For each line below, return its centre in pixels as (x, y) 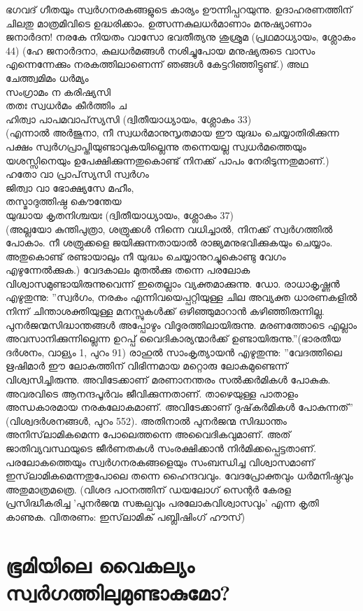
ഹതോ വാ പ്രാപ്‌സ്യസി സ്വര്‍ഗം (77, 174)
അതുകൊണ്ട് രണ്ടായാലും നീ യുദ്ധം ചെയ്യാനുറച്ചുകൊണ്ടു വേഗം (146, 256)
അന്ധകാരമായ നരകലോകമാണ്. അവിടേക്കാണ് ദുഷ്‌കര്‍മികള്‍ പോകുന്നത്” (179, 407)
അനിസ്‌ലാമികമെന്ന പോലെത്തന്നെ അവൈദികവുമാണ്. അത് (148, 434)
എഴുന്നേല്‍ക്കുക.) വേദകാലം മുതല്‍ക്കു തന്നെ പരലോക (128, 270)
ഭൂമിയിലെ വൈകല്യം (100, 564)
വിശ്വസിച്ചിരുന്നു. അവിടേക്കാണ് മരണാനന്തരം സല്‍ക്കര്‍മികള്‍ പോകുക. (168, 380)
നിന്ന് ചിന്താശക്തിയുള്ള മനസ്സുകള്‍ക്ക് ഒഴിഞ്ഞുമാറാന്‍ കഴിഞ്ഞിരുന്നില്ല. (165, 311)
